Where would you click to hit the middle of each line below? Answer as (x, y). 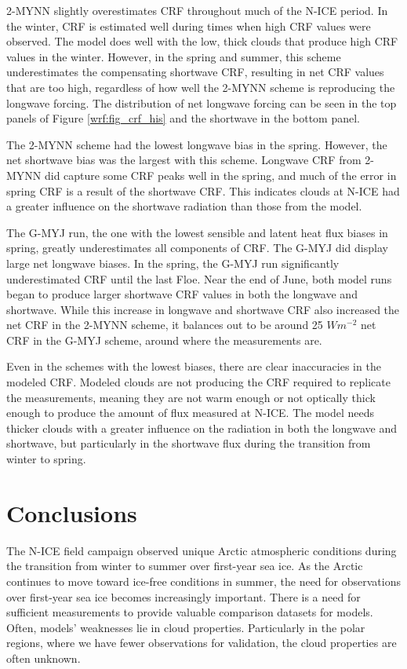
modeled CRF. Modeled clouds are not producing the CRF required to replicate (198, 382)
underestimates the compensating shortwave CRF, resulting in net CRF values (195, 72)
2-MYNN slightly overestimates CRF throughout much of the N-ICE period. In (197, 10)
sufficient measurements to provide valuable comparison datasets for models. (190, 612)
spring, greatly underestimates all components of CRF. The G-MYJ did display (197, 248)
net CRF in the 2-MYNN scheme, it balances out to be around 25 (165, 325)
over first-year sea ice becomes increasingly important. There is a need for (184, 596)
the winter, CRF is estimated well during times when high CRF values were (189, 26)
